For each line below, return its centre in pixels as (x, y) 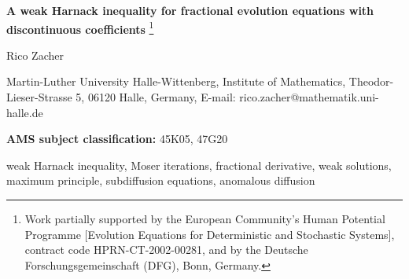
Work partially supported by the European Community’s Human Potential (205, 218)
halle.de (25, 112)
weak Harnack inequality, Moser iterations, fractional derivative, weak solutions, (199, 165)
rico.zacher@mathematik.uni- (309, 97)
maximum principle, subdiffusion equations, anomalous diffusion (161, 180)
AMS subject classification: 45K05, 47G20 (117, 139)
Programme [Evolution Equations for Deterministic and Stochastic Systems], (210, 234)
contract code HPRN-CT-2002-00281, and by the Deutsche (166, 250)
